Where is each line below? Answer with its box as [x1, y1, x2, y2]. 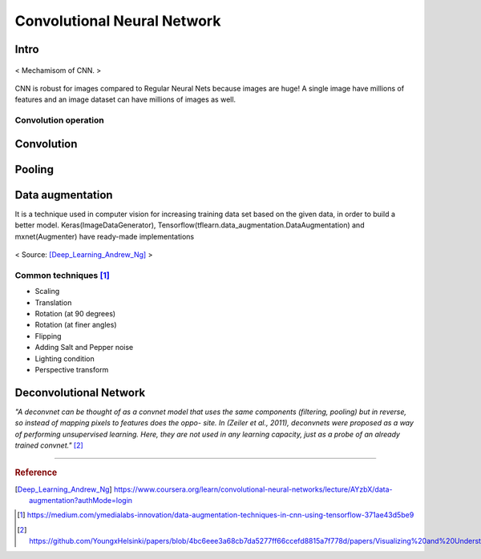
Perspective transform [34, 364, 109, 374]
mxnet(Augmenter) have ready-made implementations [14, 231, 195, 241]
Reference [14, 467, 58, 478]
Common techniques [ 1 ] [14, 269, 110, 280]
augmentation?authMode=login [29, 496, 132, 505]
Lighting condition [34, 353, 95, 364]
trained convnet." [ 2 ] [14, 440, 83, 450]
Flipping [34, 331, 62, 340]
